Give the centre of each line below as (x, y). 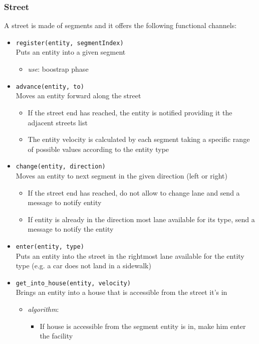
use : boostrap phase (58, 69)
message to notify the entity (71, 229)
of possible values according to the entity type (98, 149)
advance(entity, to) (50, 87)
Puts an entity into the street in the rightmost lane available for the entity (130, 255)
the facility (56, 336)
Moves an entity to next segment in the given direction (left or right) (121, 175)
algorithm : (43, 309)
